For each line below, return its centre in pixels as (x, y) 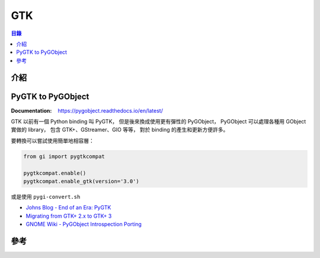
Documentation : (31, 110)
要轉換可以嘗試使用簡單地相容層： (52, 141)
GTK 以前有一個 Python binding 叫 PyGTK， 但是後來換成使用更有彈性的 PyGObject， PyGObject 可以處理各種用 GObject (159, 122)
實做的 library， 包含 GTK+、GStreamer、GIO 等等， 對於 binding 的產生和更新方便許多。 (120, 130)
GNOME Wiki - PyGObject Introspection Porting (84, 224)
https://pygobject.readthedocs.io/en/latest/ (110, 110)
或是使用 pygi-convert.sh (46, 196)
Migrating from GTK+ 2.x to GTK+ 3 (69, 216)
